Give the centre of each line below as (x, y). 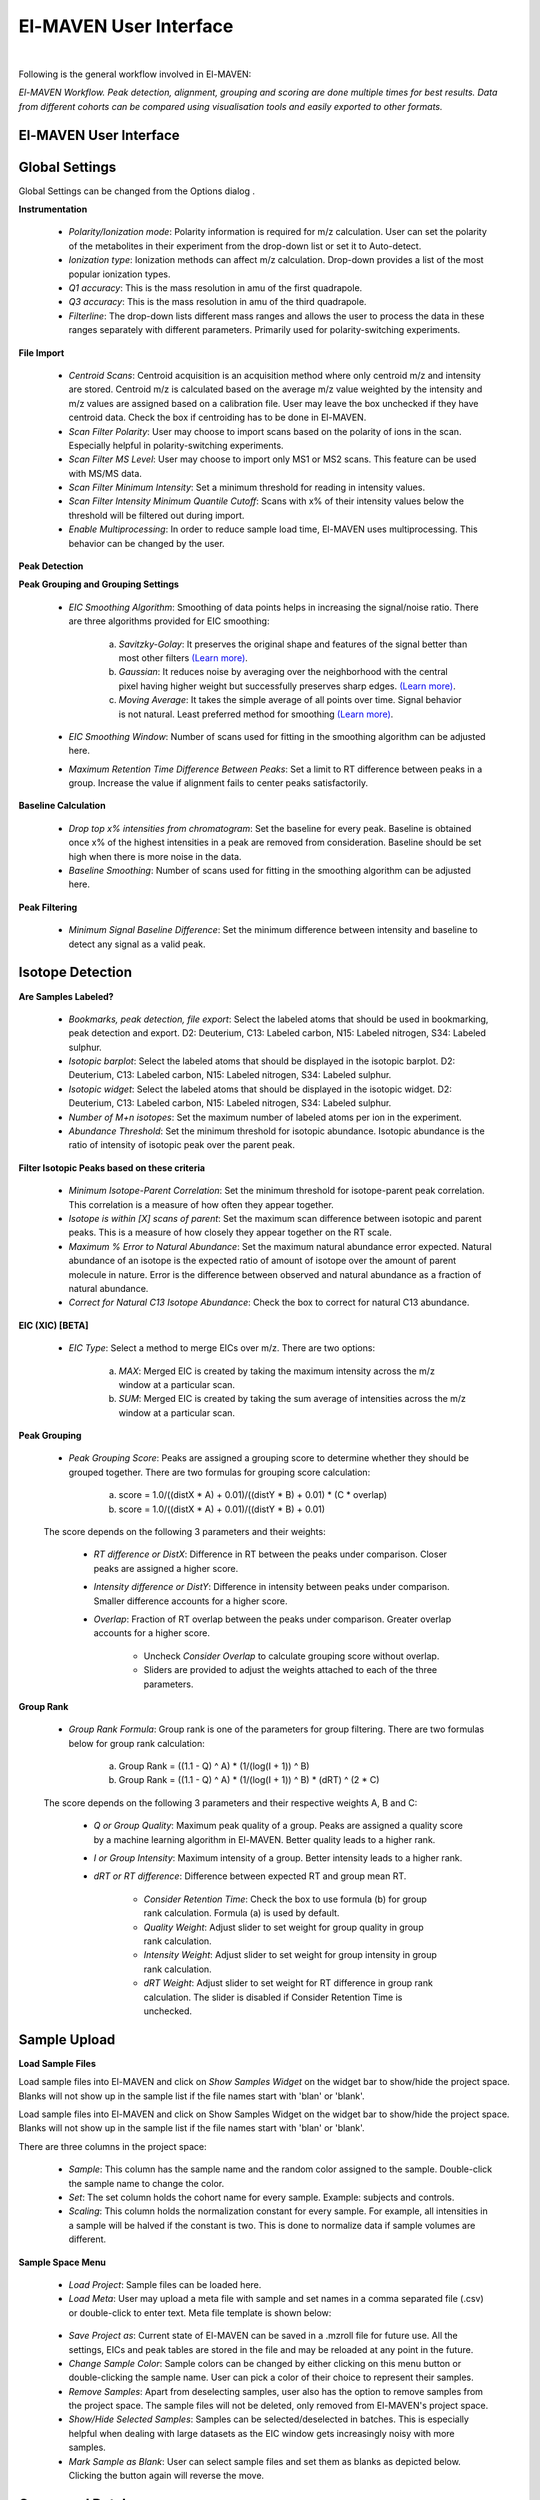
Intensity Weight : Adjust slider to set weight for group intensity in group (290, 1955)
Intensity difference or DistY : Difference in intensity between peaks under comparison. (271, 1587)
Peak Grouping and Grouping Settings (99, 584)
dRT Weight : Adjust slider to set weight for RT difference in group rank (288, 1983)
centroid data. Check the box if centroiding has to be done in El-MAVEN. (217, 417)
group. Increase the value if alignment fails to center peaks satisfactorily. (218, 783)
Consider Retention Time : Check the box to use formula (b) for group (285, 1899)
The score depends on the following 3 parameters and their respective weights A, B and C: (230, 1802)
